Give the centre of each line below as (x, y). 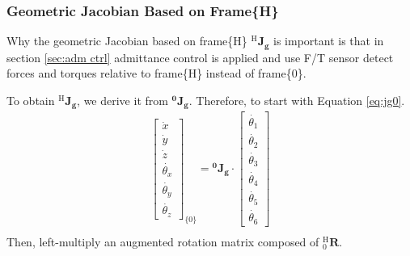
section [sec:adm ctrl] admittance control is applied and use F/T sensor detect (200, 57)
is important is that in (329, 41)
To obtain (31, 100)
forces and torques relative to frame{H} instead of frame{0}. (156, 73)
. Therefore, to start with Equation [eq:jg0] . (297, 100)
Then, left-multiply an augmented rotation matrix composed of (163, 241)
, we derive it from (123, 100)
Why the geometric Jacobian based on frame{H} (127, 41)
